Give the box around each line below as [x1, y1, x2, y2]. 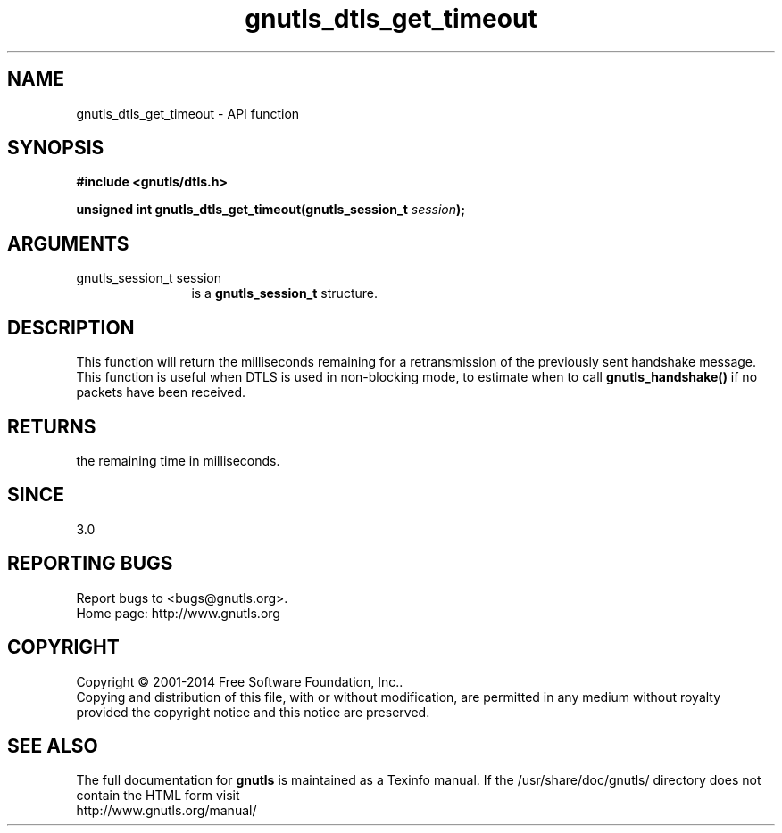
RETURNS [7, 415, 96, 438]
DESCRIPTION [7, 316, 135, 339]
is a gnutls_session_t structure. [191, 285, 378, 301]
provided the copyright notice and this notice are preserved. [76, 704, 430, 720]
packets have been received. [76, 384, 246, 400]
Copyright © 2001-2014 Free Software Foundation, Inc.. [76, 673, 403, 689]
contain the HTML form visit [76, 788, 240, 804]
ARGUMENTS [7, 232, 129, 255]
